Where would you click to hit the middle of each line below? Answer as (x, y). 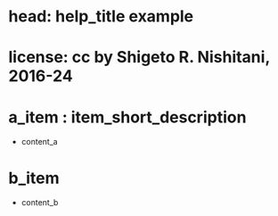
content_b (40, 203)
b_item (34, 178)
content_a (40, 142)
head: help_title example (101, 17)
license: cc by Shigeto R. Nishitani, (139, 58)
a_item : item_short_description (127, 117)
